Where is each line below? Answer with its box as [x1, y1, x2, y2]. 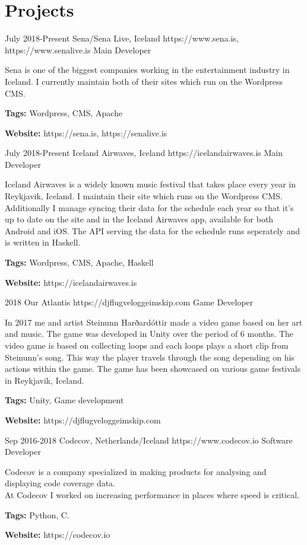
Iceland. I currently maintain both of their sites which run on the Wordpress [5, 75, 283, 87]
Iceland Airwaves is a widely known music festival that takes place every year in [5, 178, 296, 190]
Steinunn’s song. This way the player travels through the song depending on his [5, 350, 295, 363]
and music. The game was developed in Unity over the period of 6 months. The [5, 327, 293, 340]
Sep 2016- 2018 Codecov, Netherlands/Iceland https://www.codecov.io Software [5, 434, 293, 446]
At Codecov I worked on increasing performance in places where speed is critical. [5, 488, 299, 501]
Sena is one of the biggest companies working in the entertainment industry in [5, 63, 290, 76]
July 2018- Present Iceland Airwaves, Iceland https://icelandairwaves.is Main [5, 146, 283, 159]
